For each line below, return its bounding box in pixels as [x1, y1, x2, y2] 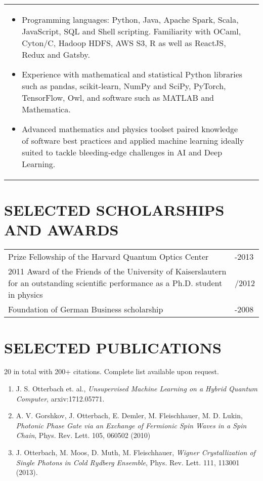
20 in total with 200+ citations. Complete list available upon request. [4, 366, 219, 377]
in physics [8, 289, 43, 301]
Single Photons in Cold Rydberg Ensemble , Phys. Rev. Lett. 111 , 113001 [16, 457, 240, 467]
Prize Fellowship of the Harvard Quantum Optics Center [8, 251, 209, 263]
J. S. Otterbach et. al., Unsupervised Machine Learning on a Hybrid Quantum [16, 383, 258, 394]
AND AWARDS [4, 219, 119, 240]
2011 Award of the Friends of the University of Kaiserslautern [8, 265, 227, 277]
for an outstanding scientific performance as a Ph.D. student [8, 277, 223, 289]
